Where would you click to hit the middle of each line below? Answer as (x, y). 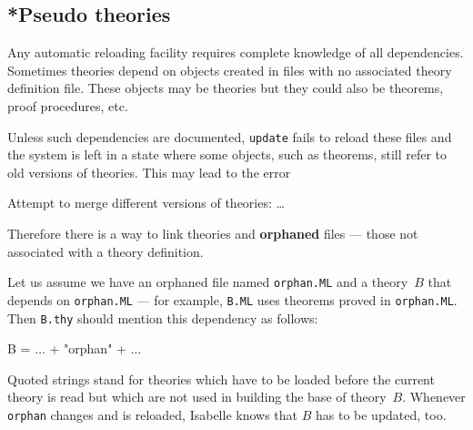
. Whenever (434, 397)
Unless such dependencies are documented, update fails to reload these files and (230, 136)
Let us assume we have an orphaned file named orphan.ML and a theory (208, 282)
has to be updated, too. (381, 414)
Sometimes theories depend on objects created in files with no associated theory (230, 70)
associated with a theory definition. (106, 251)
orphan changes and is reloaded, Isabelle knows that (153, 414)
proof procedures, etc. (68, 105)
